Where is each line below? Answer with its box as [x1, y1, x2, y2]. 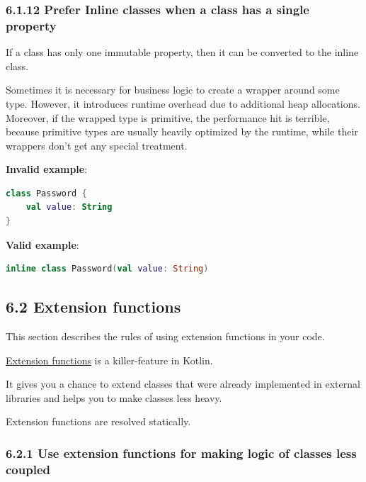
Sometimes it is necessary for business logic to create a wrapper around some [6, 82, 340, 97]
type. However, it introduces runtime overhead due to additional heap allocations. [6, 96, 360, 111]
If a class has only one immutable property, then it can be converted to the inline [6, 45, 359, 60]
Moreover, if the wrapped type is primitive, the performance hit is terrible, [6, 110, 330, 125]
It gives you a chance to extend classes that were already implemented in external [6, 376, 360, 391]
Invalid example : [6, 162, 88, 176]
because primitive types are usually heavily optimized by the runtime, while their [6, 124, 358, 139]
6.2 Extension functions [6, 296, 181, 318]
